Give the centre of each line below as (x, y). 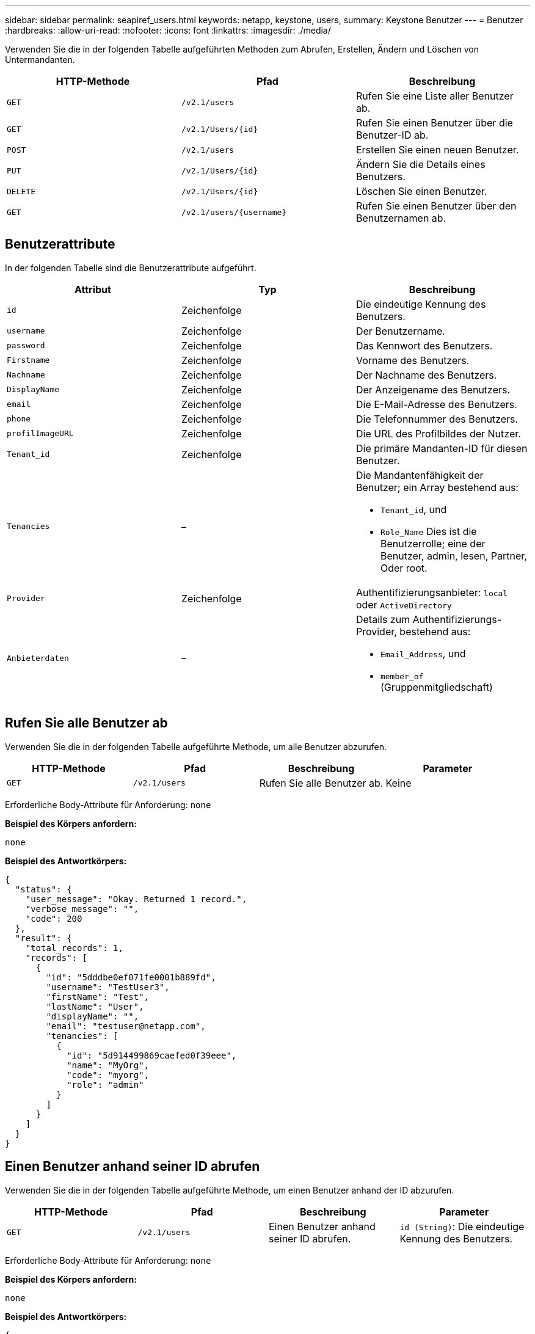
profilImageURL (40, 434)
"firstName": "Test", (98, 997)
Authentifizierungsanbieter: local (432, 592)
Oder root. (404, 568)
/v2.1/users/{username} (234, 212)
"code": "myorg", (108, 1075)
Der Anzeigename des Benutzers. (433, 389)
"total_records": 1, (74, 948)
